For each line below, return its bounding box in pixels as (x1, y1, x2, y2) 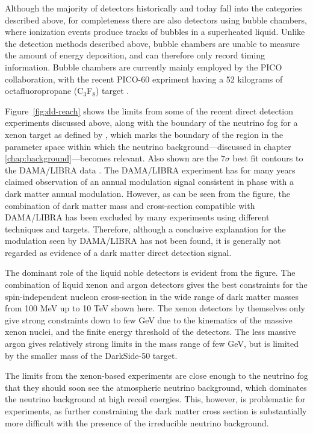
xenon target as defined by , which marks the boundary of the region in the (5, 128, 284, 140)
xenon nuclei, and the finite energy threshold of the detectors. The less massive (5, 325, 296, 338)
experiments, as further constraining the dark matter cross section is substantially (5, 405, 307, 417)
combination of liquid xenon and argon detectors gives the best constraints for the (5, 278, 308, 291)
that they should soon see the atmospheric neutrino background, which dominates (5, 381, 307, 393)
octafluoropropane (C (5, 84, 84, 97)
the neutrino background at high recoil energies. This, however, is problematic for (5, 393, 306, 405)
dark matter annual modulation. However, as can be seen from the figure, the (5, 187, 291, 199)
